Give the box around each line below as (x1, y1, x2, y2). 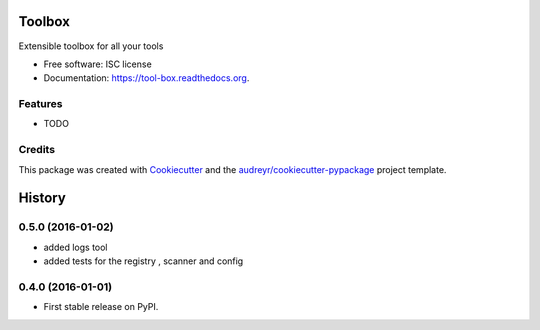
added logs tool (43, 241, 108, 253)
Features (18, 97, 63, 111)
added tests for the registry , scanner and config (43, 255, 244, 267)
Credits (18, 143, 55, 157)
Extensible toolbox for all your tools (18, 40, 164, 52)
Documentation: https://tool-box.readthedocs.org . (43, 72, 250, 84)
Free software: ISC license (43, 58, 152, 70)
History (18, 190, 67, 207)
